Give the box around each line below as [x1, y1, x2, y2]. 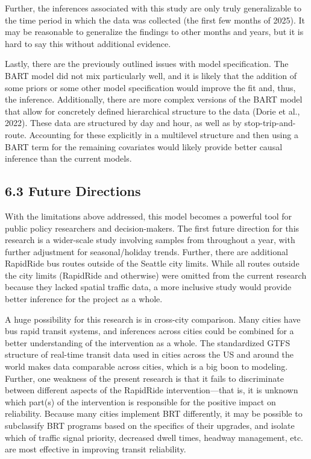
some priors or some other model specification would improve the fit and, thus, [5, 81, 296, 93]
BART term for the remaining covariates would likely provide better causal [5, 140, 283, 153]
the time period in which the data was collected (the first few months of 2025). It [5, 13, 306, 26]
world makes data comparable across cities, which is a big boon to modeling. [5, 360, 288, 373]
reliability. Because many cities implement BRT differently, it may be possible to [5, 407, 303, 420]
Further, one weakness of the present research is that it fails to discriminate [5, 372, 284, 384]
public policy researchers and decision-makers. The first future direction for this [5, 221, 300, 234]
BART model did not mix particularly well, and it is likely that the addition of [5, 69, 297, 81]
